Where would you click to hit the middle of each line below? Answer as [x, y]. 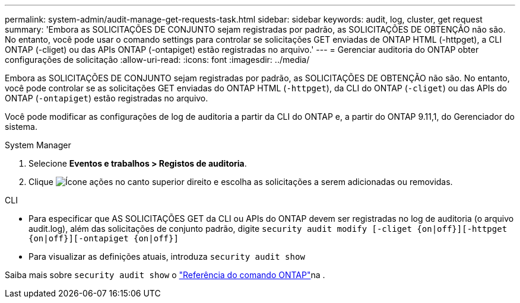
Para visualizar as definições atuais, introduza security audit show [167, 256]
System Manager [38, 145]
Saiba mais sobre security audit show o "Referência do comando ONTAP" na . [165, 275]
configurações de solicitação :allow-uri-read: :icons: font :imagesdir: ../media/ [157, 60]
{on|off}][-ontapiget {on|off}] [104, 238]
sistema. [21, 127]
